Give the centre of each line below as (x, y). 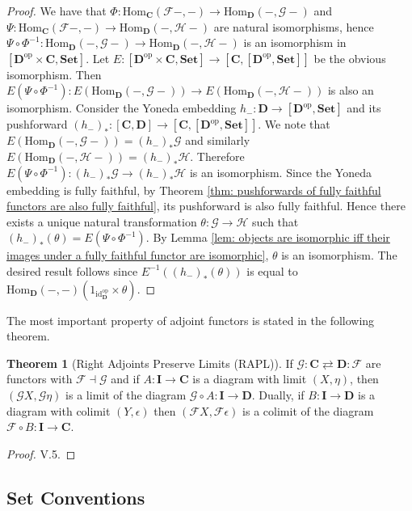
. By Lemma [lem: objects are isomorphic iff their (268, 237)
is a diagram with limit (250, 379)
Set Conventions (76, 497)
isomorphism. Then (54, 74)
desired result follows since (72, 270)
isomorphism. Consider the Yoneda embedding (122, 108)
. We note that (294, 124)
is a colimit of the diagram (308, 410)
